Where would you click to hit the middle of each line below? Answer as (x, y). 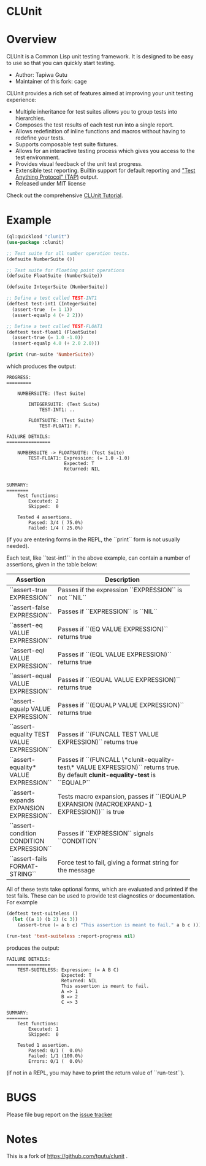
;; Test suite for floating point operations (65, 270)
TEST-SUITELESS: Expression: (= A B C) (68, 970)
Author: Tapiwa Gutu (41, 75)
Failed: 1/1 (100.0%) (56, 1056)
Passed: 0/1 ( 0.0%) (56, 1051)
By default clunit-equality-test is (107, 775)
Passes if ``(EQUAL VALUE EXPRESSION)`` (119, 680)
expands (22, 800)
